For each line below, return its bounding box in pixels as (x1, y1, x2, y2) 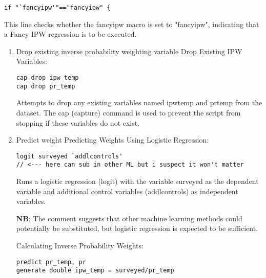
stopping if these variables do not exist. (16, 117, 140, 128)
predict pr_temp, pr (16, 258, 86, 266)
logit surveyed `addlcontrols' (16, 152, 123, 160)
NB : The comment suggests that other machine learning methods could (16, 213, 242, 223)
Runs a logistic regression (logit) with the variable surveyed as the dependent (16, 176, 259, 187)
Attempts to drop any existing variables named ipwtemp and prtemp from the (16, 97, 262, 108)
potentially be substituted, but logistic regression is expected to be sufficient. (16, 223, 258, 234)
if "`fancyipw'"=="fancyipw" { (4, 4, 111, 11)
